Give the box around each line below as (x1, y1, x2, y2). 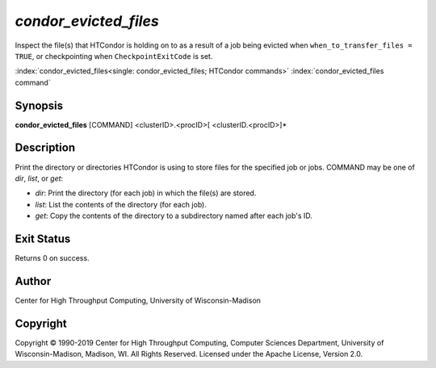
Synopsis (15, 98, 64, 112)
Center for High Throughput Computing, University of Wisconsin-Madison (15, 295, 262, 305)
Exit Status (15, 232, 71, 245)
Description (15, 141, 76, 155)
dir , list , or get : (15, 174, 64, 183)
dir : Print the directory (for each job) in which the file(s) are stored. (35, 188, 257, 198)
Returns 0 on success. (15, 253, 90, 262)
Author (15, 274, 52, 288)
